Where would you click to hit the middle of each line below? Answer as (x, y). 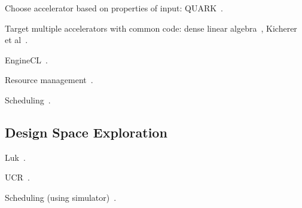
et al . (16, 40)
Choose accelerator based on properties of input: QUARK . (114, 8)
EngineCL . (26, 59)
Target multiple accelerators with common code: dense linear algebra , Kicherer (151, 28)
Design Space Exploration (86, 132)
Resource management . (49, 80)
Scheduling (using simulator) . (61, 197)
